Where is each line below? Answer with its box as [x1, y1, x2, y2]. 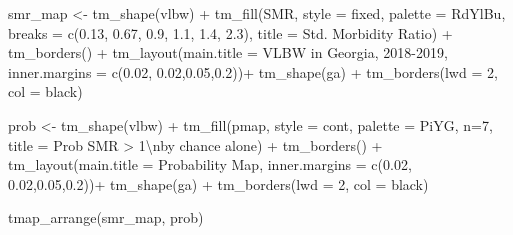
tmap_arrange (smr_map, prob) [8, 207, 204, 228]
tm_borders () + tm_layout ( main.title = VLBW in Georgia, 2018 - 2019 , [8, 42, 448, 63]
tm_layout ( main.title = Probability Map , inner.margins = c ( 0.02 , [8, 154, 412, 175]
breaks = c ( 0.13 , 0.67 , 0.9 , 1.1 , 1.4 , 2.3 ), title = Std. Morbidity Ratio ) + [8, 22, 453, 43]
